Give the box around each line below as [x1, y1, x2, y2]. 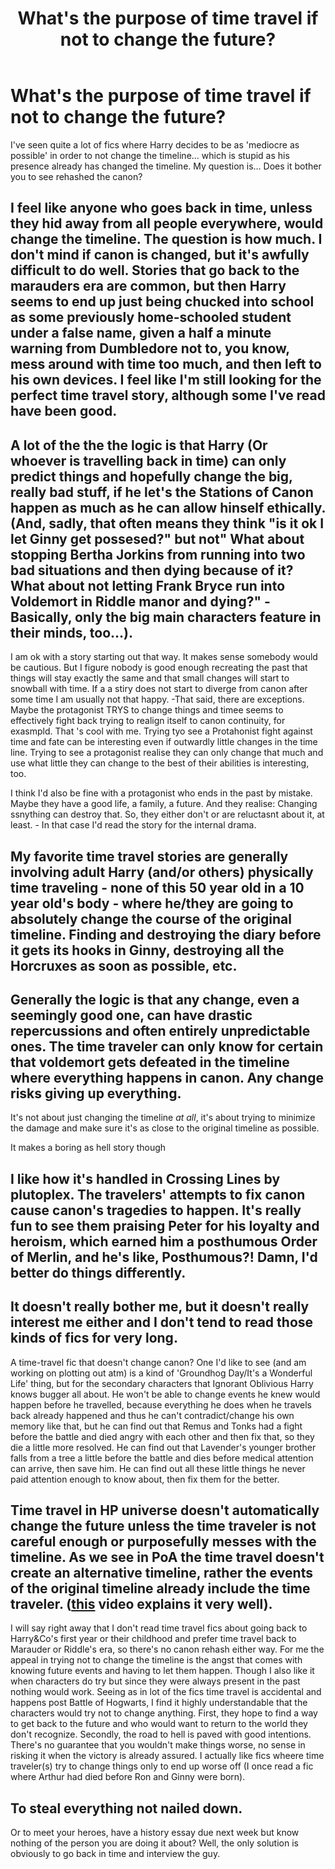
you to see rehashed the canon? [10, 170, 143, 182]
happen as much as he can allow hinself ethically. [10, 499, 326, 516]
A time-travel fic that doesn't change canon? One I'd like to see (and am [10, 1356, 307, 1368]
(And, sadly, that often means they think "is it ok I [10, 515, 325, 532]
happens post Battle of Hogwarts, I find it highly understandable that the [10, 1697, 308, 1709]
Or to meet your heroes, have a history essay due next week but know [10, 1827, 300, 1839]
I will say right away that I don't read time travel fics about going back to [10, 1622, 308, 1634]
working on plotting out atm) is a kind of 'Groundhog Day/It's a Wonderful [10, 1367, 313, 1379]
